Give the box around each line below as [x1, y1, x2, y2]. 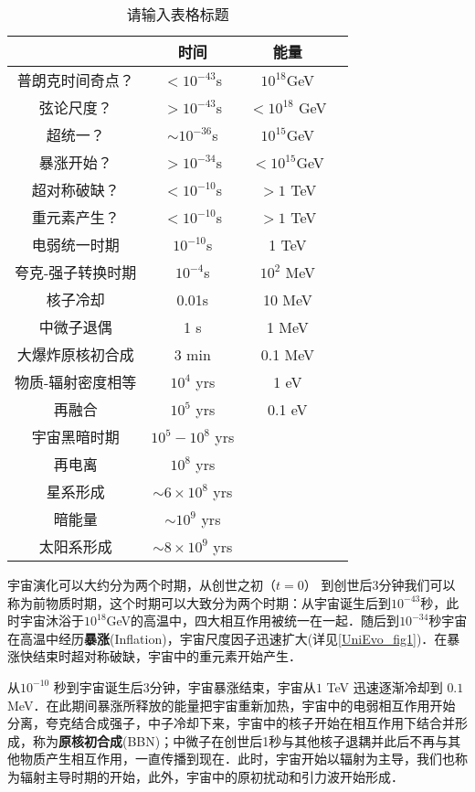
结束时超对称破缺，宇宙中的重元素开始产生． [32, 647, 301, 666]
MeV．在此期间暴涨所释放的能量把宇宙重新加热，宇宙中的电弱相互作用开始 [7, 695, 456, 714]
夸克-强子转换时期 [15, 262, 137, 283]
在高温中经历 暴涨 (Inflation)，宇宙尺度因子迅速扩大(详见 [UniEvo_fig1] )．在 [7, 628, 448, 648]
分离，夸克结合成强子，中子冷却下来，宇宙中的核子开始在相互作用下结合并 [7, 713, 455, 733]
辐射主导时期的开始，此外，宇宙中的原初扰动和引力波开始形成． [19, 766, 404, 786]
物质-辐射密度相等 [15, 371, 137, 392]
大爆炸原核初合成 [16, 344, 134, 365]
